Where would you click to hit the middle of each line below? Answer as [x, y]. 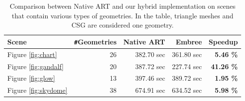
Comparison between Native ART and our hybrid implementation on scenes [122, 6]
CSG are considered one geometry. [122, 25]
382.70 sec [150, 54]
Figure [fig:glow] [31, 78]
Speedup [223, 41]
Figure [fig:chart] [32, 54]
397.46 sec [150, 78]
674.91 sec [150, 90]
